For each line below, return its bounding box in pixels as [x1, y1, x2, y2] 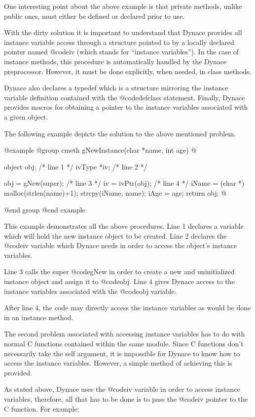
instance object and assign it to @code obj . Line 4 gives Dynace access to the [4, 276, 235, 287]
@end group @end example [4, 204, 85, 214]
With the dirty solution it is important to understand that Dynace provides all [4, 27, 242, 38]
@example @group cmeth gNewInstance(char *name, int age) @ [4, 145, 197, 155]
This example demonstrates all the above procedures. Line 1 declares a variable [4, 221, 244, 231]
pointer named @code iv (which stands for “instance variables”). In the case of [4, 46, 239, 57]
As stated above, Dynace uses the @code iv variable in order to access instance [4, 384, 240, 394]
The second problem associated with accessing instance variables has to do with [4, 329, 245, 339]
